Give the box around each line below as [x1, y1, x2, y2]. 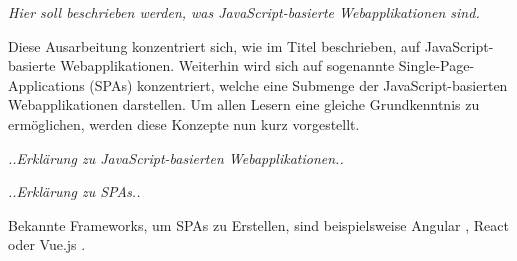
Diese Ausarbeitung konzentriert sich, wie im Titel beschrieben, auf [8, 35, 421, 56]
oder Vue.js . [8, 234, 86, 255]
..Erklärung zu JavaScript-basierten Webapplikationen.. [8, 147, 344, 168]
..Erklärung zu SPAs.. [8, 181, 141, 202]
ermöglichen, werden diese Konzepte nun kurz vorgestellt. [8, 113, 360, 134]
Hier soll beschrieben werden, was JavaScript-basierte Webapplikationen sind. [8, 2, 480, 22]
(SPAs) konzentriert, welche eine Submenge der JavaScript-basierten [89, 74, 508, 95]
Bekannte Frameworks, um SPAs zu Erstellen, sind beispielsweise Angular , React [8, 214, 509, 235]
